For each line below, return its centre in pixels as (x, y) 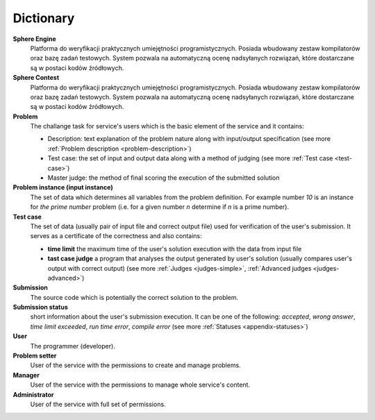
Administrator (33, 394)
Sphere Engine (34, 39)
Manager (26, 375)
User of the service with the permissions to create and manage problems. (135, 365)
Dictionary (44, 18)
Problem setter (35, 356)
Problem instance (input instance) (63, 187)
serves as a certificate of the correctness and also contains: (116, 236)
